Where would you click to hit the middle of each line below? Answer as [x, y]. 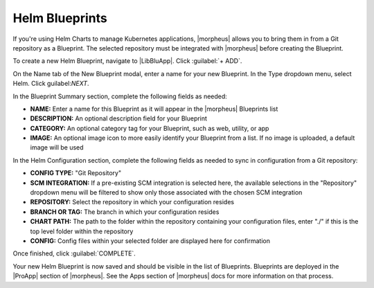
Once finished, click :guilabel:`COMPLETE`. [74, 253]
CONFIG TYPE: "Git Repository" [75, 173]
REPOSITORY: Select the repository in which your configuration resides [132, 202]
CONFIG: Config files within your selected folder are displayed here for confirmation [150, 241]
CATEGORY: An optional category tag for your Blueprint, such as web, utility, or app [150, 128]
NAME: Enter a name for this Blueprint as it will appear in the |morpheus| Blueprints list [154, 109]
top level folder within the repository [82, 231]
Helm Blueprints [60, 18]
